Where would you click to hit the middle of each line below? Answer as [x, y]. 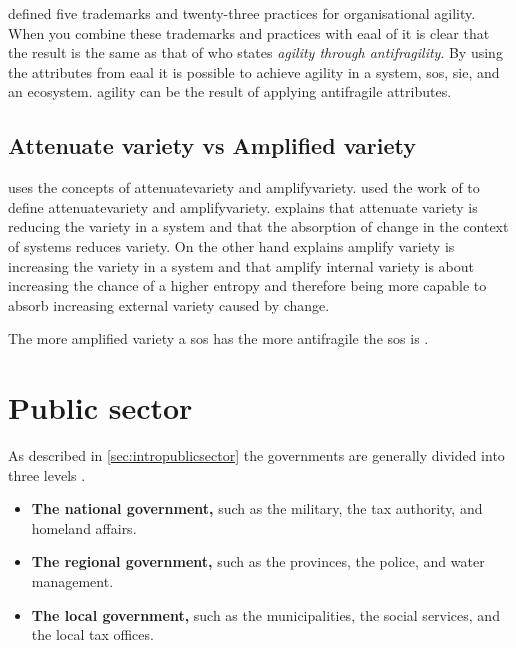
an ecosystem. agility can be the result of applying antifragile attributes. [230, 91]
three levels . [47, 474]
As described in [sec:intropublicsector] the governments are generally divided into [256, 455]
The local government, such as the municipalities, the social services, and [265, 614]
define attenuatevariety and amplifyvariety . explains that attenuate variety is [243, 206]
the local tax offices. [92, 634]
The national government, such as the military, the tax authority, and [257, 508]
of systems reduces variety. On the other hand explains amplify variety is [231, 245]
